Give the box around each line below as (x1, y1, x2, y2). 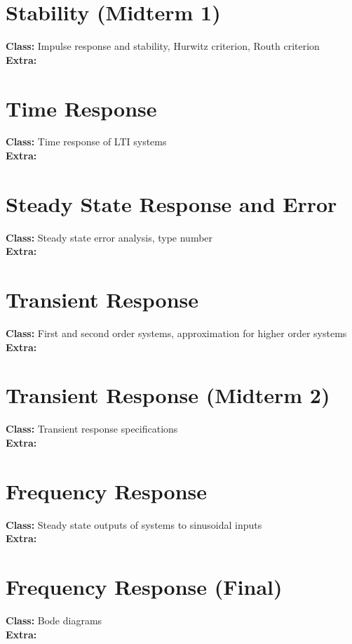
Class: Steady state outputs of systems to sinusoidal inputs (6, 517, 262, 532)
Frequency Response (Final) (6, 572, 283, 601)
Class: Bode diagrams (6, 613, 102, 627)
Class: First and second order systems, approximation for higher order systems (6, 326, 347, 341)
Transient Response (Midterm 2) (6, 381, 330, 409)
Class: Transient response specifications (6, 421, 178, 436)
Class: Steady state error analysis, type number (6, 230, 213, 244)
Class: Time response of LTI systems (6, 134, 167, 149)
